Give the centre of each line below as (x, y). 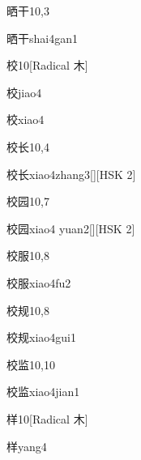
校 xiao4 (26, 119)
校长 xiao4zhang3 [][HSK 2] (71, 174)
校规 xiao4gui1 (41, 337)
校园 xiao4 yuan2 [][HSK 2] (71, 228)
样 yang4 (27, 446)
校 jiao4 (24, 92)
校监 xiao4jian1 (43, 392)
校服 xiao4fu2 (39, 282)
